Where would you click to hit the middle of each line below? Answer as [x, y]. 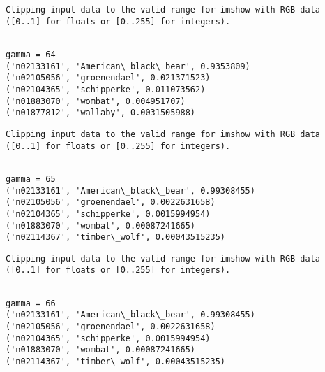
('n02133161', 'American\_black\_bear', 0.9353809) [128, 66]
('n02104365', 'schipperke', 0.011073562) [106, 89]
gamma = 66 [31, 303]
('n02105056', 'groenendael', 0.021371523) [108, 78]
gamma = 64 [31, 54]
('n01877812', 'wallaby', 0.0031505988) [101, 113]
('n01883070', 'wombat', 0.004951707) [96, 101]
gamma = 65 [31, 179]
